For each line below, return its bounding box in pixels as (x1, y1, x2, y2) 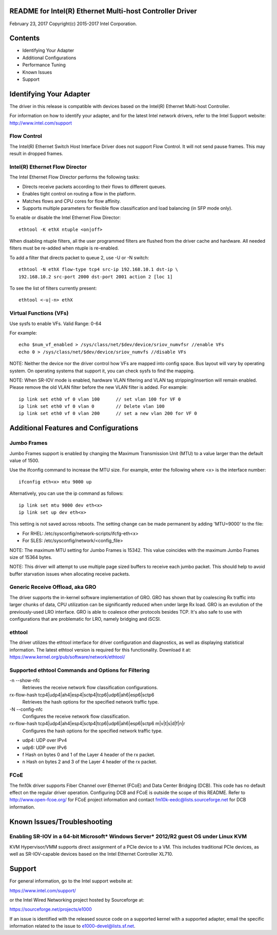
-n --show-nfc (9, 677, 41, 684)
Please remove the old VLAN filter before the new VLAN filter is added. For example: (9, 384, 188, 390)
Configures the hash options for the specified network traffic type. (22, 728, 163, 734)
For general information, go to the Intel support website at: (9, 878, 133, 884)
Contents (9, 34, 40, 43)
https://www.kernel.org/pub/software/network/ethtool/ (9, 654, 125, 660)
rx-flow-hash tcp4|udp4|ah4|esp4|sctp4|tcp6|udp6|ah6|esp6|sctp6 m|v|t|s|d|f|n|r (9, 721, 186, 727)
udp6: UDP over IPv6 (22, 744, 67, 750)
